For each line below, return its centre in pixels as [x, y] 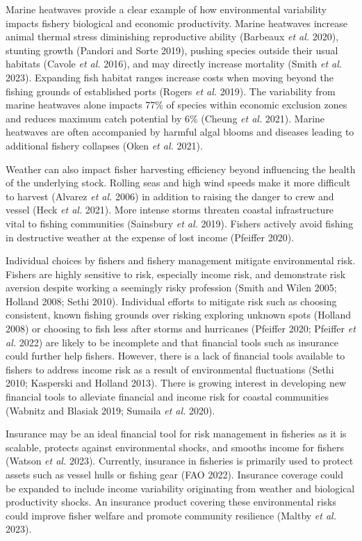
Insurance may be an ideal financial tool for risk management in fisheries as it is [176, 434]
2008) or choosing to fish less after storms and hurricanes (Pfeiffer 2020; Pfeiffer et [181, 329]
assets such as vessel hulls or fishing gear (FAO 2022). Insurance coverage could [174, 474]
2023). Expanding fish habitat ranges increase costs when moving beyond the [170, 77]
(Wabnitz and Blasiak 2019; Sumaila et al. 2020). [110, 410]
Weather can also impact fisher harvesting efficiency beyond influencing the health [181, 169]
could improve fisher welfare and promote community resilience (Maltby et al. [171, 515]
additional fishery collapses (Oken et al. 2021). [104, 145]
